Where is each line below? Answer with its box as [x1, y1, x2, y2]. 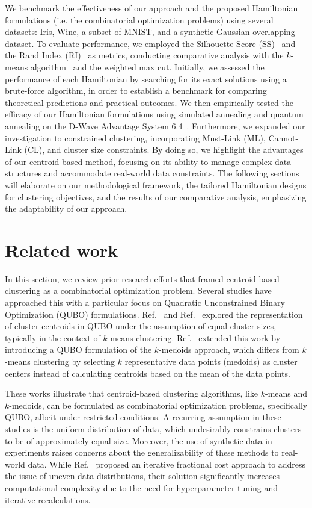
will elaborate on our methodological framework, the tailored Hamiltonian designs [5, 178, 307, 191]
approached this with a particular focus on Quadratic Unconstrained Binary [5, 296, 285, 308]
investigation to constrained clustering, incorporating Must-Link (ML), [5, 131, 266, 144]
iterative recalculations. [5, 493, 91, 506]
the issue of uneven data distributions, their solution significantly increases [5, 469, 280, 482]
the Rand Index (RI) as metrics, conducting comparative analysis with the [5, 49, 284, 61]
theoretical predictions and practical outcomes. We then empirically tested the [5, 96, 293, 108]
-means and [265, 387, 308, 400]
